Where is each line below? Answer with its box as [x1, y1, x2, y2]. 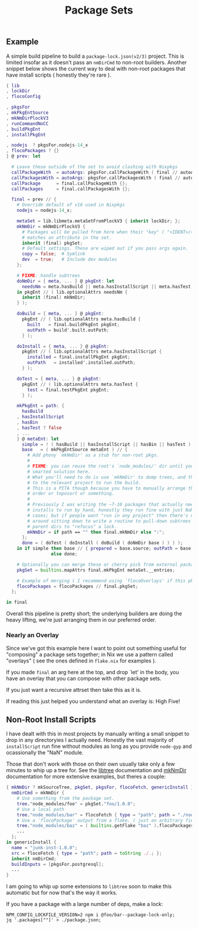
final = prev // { [11, 196, 57, 202]
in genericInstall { [6, 839, 57, 845]
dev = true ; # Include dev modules [21, 257, 117, 262]
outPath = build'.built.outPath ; [27, 327, 110, 333]
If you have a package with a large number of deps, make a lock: [6, 901, 163, 908]
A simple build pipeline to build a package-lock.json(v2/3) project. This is [6, 52, 184, 60]
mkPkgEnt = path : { [16, 403, 65, 409]
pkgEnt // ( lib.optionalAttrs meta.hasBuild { [21, 316, 141, 322]
